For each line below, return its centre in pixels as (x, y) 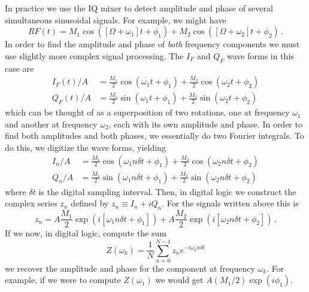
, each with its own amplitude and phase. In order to (205, 124)
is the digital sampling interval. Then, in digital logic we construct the (167, 191)
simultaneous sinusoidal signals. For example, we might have (116, 19)
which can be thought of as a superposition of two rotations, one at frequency (147, 112)
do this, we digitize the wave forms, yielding (85, 147)
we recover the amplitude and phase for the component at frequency (130, 268)
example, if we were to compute (63, 280)
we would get (179, 280)
